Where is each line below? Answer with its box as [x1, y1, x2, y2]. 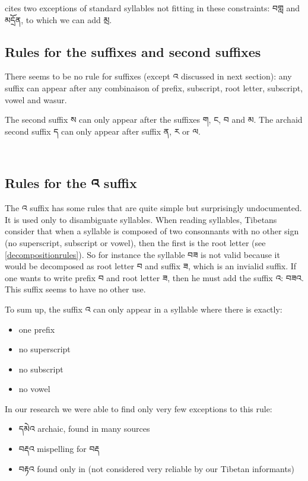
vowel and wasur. [5, 93, 67, 106]
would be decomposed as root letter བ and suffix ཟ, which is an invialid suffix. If [5, 260, 297, 272]
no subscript [18, 362, 63, 375]
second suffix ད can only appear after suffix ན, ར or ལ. [5, 125, 201, 137]
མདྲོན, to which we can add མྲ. [5, 13, 112, 26]
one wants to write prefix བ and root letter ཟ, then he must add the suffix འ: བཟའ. [5, 271, 304, 283]
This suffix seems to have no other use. [5, 283, 146, 295]
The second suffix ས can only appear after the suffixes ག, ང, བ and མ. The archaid [5, 113, 303, 126]
